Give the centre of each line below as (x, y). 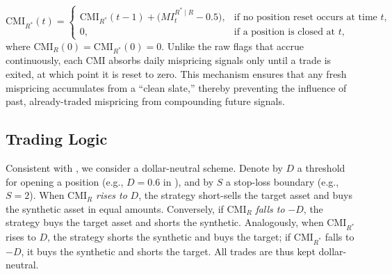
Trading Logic (57, 139)
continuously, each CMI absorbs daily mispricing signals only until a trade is (169, 60)
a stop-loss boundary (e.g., (283, 181)
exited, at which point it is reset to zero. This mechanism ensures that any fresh (176, 74)
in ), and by (188, 181)
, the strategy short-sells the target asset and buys (246, 195)
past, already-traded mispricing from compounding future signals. (145, 101)
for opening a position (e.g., (65, 181)
